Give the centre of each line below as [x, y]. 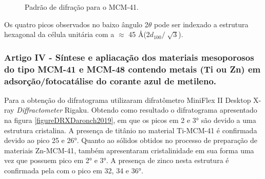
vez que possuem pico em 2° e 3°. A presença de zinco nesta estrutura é [117, 160]
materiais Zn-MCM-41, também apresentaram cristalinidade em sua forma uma [129, 150]
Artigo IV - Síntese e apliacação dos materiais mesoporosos [129, 57]
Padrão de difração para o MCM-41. [82, 7]
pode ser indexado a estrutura [201, 24]
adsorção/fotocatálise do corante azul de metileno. [110, 80]
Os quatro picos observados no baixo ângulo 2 [76, 24]
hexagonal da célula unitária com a [59, 34]
